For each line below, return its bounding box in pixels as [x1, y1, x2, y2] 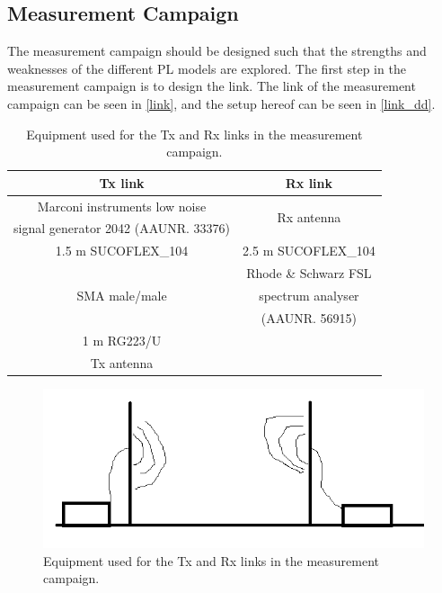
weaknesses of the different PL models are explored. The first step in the [7, 58, 406, 77]
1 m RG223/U [82, 330, 162, 349]
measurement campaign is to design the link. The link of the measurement [7, 76, 416, 95]
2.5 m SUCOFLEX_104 [243, 241, 376, 260]
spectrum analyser [259, 285, 359, 304]
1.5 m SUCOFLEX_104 [55, 241, 189, 260]
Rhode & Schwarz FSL [246, 264, 372, 283]
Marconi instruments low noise [37, 196, 207, 215]
